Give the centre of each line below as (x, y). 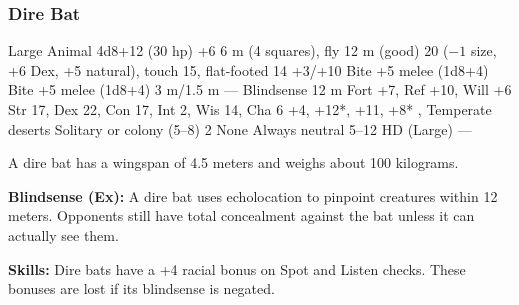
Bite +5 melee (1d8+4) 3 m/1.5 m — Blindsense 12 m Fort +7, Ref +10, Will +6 (260, 89)
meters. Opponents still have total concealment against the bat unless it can (241, 215)
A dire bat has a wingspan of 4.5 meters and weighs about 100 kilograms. (233, 162)
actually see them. (63, 234)
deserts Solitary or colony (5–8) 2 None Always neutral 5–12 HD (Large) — (240, 128)
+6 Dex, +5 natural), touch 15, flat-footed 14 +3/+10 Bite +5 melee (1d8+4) (248, 69)
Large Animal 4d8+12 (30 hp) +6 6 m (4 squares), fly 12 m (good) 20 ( (228, 50)
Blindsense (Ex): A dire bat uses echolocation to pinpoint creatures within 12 (253, 195)
